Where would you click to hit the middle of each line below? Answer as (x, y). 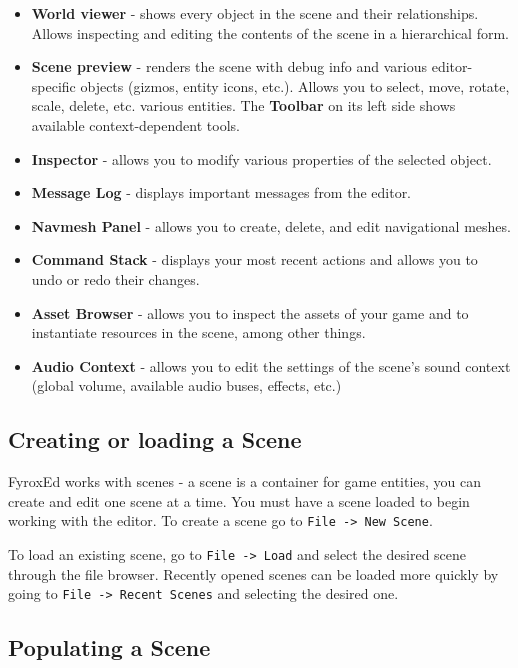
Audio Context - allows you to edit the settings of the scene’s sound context (271, 365)
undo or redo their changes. (115, 278)
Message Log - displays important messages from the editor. (221, 192)
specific (53, 85)
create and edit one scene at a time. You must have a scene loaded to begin (239, 500)
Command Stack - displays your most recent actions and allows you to (254, 259)
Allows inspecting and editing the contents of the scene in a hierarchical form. (270, 32)
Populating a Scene (109, 647)
